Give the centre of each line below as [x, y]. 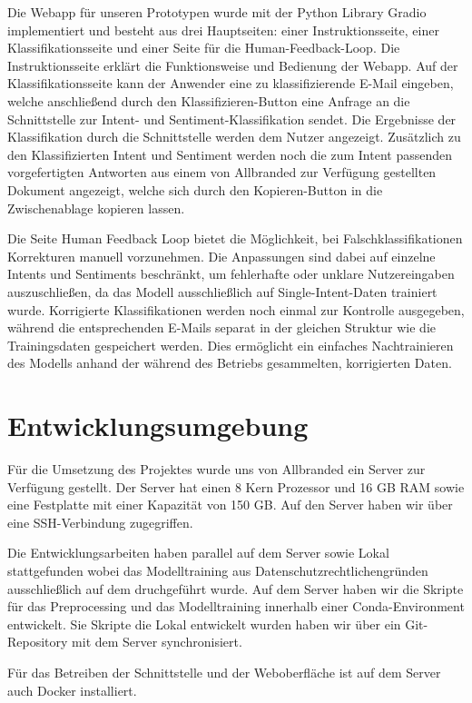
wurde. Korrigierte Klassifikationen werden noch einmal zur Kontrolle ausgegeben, [236, 309]
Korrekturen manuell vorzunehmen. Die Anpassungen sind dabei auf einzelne [221, 256]
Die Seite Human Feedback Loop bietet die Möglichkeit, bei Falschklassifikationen [235, 238]
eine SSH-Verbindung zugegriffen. [100, 522]
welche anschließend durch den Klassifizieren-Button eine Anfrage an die [209, 100]
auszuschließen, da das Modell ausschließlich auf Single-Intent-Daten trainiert [222, 291]
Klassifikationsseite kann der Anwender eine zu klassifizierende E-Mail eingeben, [231, 83]
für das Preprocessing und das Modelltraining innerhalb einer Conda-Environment [236, 606]
